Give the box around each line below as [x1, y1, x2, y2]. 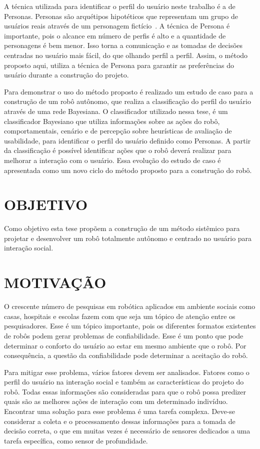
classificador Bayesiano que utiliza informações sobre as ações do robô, [4, 115, 220, 126]
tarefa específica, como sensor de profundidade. [4, 435, 148, 445]
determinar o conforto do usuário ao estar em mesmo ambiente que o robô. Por [4, 340, 246, 350]
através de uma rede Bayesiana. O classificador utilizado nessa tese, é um [4, 105, 228, 116]
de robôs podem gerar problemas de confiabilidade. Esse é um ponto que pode [4, 330, 243, 340]
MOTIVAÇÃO [4, 272, 106, 292]
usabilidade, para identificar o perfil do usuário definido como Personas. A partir [4, 135, 251, 145]
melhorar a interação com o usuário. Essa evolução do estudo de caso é [4, 154, 221, 165]
